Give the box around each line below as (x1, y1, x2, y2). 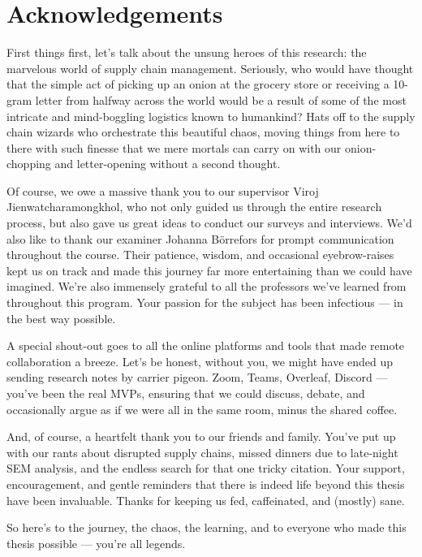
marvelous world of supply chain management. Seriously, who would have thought (6, 59, 414, 76)
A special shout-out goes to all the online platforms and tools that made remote (6, 337, 405, 354)
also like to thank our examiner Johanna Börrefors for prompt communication (6, 230, 394, 247)
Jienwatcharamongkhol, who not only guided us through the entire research (6, 198, 382, 215)
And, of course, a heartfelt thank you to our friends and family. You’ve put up (6, 428, 396, 445)
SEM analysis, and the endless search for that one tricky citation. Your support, (6, 460, 405, 477)
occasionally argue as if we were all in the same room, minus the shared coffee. (6, 400, 398, 417)
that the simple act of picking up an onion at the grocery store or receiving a (6, 76, 390, 93)
